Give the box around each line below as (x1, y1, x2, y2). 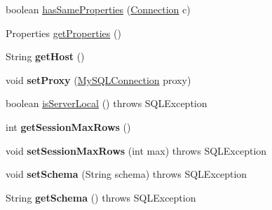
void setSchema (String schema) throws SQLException (6, 167, 247, 181)
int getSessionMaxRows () (6, 119, 131, 134)
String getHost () (6, 49, 85, 64)
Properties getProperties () (6, 25, 121, 40)
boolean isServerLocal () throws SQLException (6, 96, 208, 111)
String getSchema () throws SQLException (6, 190, 196, 204)
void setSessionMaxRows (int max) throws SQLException (6, 143, 267, 157)
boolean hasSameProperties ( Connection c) (6, 2, 191, 16)
